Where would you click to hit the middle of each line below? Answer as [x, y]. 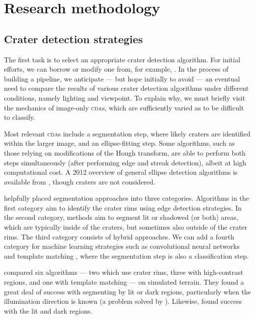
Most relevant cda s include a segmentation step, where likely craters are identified [127, 133]
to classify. [20, 117]
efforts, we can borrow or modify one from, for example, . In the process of [116, 69]
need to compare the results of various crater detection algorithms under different [127, 88]
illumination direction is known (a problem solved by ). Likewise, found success [123, 301]
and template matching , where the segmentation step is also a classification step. [127, 255]
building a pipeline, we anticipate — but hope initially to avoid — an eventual [122, 78]
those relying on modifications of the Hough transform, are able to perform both [125, 152]
